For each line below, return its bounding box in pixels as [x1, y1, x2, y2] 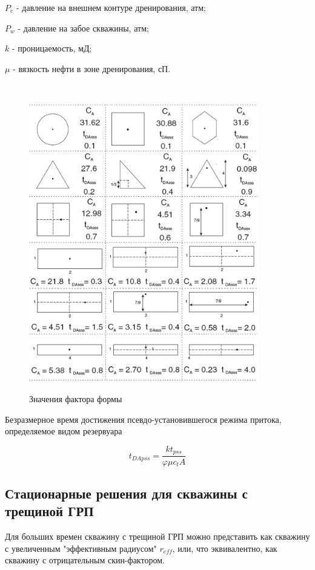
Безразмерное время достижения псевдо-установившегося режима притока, [5, 413, 282, 425]
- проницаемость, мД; [12, 42, 92, 55]
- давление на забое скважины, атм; [18, 21, 149, 34]
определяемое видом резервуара [5, 425, 122, 437]
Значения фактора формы [29, 393, 122, 405]
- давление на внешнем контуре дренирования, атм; [16, 1, 206, 13]
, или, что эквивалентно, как [172, 542, 277, 554]
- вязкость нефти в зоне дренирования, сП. [13, 62, 171, 75]
